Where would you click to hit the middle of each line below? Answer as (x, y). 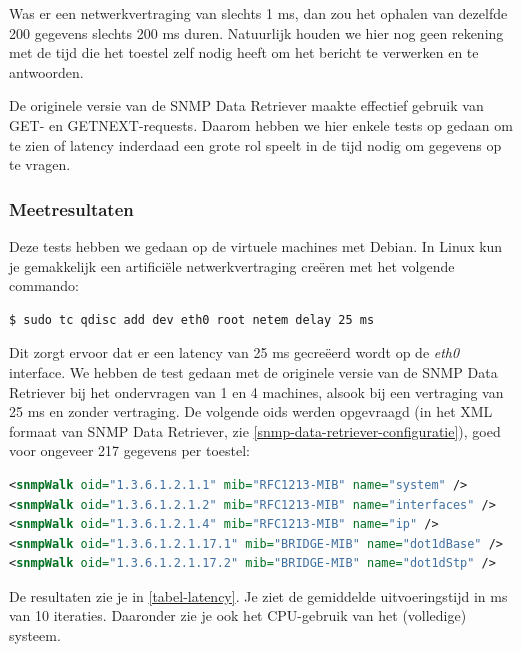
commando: (44, 285)
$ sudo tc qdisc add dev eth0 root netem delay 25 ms (192, 319)
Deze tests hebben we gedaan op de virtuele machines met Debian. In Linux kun (256, 245)
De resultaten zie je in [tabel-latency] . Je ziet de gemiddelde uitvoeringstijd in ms (258, 595)
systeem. (35, 635)
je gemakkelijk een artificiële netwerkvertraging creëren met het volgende (232, 265)
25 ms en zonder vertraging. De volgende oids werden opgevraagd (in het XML (251, 411)
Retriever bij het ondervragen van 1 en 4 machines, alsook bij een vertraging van (256, 391)
